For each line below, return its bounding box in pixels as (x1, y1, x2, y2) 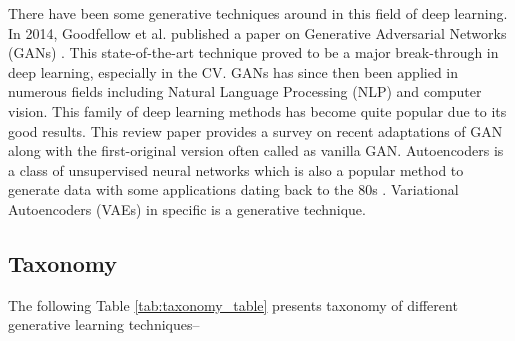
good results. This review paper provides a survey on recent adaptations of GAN (8, 120, 503, 141)
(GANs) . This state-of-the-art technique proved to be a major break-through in (8, 42, 499, 63)
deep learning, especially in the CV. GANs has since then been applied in (8, 61, 459, 82)
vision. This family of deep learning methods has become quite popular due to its (8, 100, 507, 121)
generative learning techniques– (8, 314, 200, 335)
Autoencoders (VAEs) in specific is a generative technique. (8, 198, 366, 219)
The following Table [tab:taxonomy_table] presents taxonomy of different (8, 294, 458, 315)
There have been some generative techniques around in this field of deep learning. (8, 3, 508, 23)
